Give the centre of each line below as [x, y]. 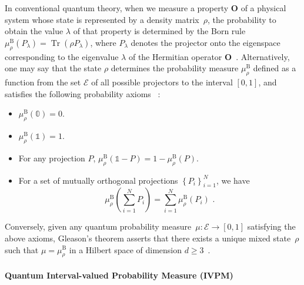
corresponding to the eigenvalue [62, 56]
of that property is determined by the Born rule [159, 31]
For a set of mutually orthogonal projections [98, 180]
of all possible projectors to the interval [162, 82]
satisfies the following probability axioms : [83, 93]
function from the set [43, 82]
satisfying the [271, 226]
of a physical [263, 8]
